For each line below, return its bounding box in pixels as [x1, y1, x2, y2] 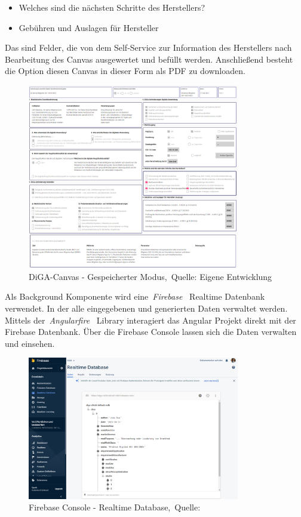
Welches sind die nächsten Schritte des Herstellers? [19, 1, 205, 13]
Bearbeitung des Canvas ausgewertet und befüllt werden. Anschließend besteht [5, 53, 293, 65]
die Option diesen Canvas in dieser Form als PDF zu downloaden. [5, 64, 245, 77]
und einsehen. [5, 337, 55, 349]
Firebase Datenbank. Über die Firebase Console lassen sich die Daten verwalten [5, 325, 297, 338]
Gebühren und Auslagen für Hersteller [19, 21, 159, 33]
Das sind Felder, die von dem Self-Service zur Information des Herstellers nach [5, 41, 292, 54]
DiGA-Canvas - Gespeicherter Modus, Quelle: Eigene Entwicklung [29, 270, 272, 282]
